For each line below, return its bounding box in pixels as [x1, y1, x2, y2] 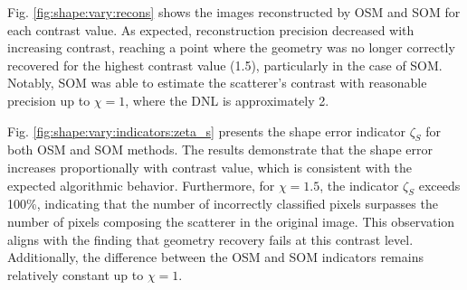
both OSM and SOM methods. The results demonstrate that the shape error [7, 140, 433, 159]
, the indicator [319, 175, 399, 194]
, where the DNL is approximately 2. [125, 90, 329, 109]
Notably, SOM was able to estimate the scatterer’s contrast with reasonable [7, 73, 427, 92]
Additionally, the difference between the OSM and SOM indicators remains [7, 248, 424, 267]
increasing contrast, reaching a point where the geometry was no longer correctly [7, 38, 455, 57]
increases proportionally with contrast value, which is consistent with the [7, 157, 413, 176]
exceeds [418, 175, 461, 194]
